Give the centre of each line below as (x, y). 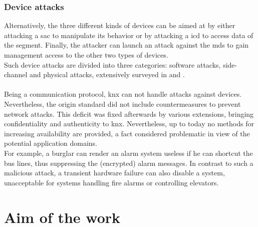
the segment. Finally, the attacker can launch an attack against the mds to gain (126, 45)
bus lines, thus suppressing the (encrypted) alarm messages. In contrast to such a (129, 163)
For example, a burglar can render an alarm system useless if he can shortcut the (128, 153)
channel (16, 74)
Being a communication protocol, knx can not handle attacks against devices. (123, 94)
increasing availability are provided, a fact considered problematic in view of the (127, 133)
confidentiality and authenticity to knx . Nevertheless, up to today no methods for (129, 124)
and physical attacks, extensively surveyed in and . (107, 74)
